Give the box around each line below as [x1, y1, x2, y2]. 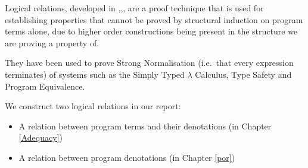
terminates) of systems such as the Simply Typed [5, 68, 185, 80]
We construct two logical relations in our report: [5, 100, 181, 112]
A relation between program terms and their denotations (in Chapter [18, 119, 272, 132]
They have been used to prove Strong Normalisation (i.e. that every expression [5, 56, 294, 69]
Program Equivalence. [5, 80, 85, 92]
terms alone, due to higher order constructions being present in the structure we [5, 25, 298, 37]
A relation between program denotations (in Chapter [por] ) [18, 151, 235, 163]
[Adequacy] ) [18, 131, 63, 144]
